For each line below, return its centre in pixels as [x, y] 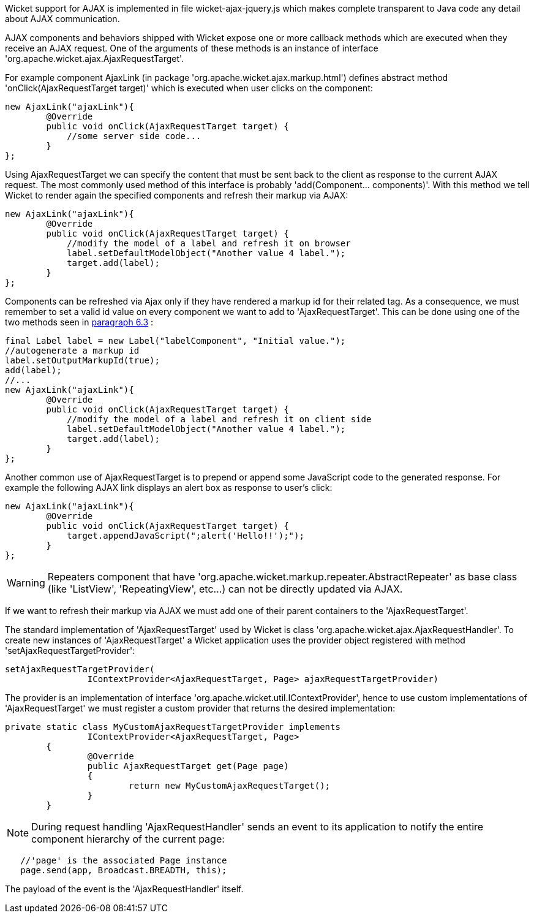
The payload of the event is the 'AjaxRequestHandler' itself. [124, 889]
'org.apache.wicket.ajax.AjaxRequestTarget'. [95, 59]
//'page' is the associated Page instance [124, 860]
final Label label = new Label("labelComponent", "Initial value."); [175, 341]
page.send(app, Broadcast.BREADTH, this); [124, 870]
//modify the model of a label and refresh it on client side [219, 419]
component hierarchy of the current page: [128, 839]
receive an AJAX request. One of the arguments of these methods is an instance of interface [192, 48]
